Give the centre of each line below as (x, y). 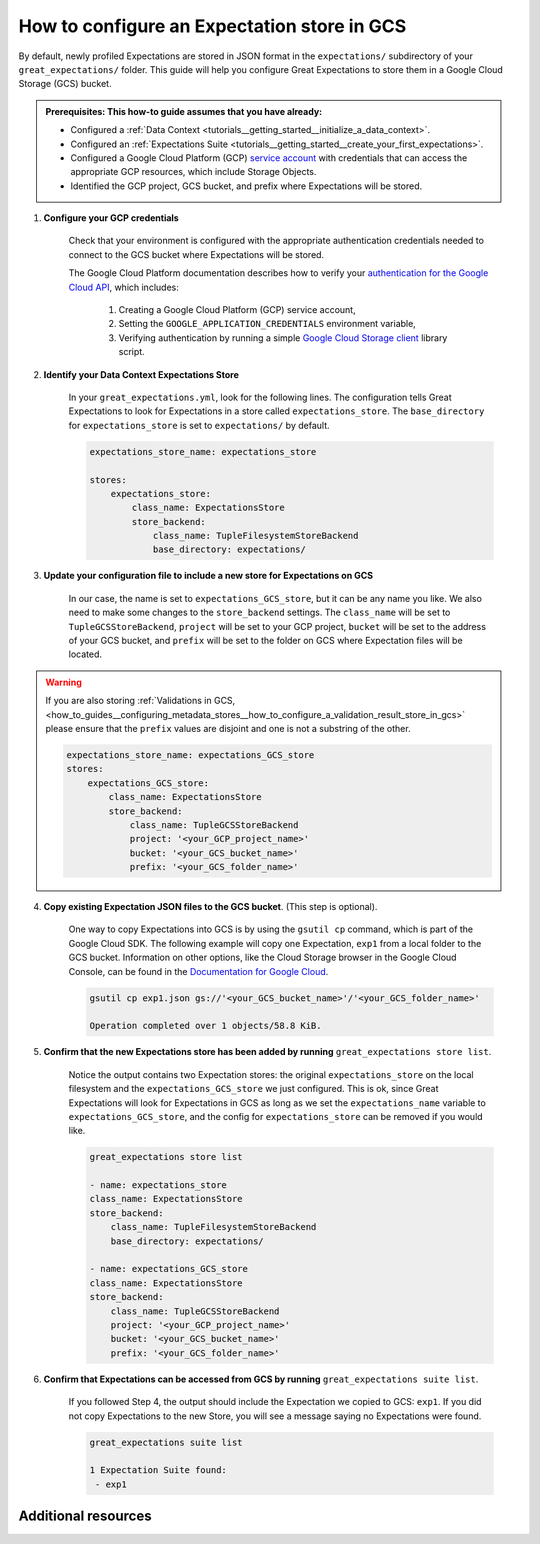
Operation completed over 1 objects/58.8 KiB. (205, 1026)
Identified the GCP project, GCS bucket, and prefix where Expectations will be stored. (246, 186)
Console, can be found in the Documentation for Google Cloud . (198, 971)
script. (131, 352)
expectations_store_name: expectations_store (203, 451)
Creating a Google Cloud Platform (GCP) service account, (237, 310)
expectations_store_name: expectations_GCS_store (190, 754)
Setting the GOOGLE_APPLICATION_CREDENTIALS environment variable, (267, 324)
